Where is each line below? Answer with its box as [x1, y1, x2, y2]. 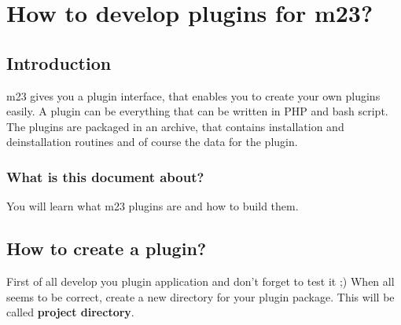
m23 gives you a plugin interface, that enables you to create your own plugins [6, 87, 381, 104]
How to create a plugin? [6, 236, 207, 261]
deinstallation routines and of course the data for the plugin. [6, 133, 298, 150]
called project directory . [6, 304, 134, 320]
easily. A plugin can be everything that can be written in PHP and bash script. [6, 103, 388, 119]
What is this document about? [6, 166, 204, 186]
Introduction [6, 50, 112, 75]
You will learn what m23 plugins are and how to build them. [6, 198, 299, 214]
